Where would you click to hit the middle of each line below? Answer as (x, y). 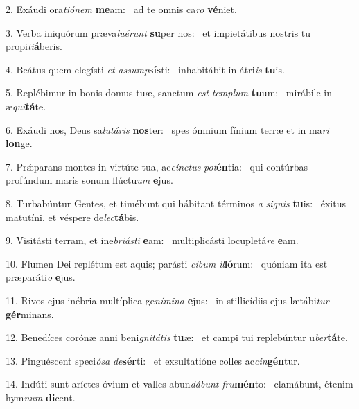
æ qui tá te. (26, 106)
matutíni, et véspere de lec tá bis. (72, 217)
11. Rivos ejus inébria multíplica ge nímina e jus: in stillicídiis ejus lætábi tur (167, 300)
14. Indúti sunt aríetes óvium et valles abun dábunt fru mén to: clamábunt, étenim (179, 384)
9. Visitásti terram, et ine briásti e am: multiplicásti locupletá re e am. (152, 240)
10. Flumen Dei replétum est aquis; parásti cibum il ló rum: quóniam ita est (167, 263)
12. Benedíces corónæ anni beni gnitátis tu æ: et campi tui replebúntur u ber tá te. (177, 337)
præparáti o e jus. (41, 277)
